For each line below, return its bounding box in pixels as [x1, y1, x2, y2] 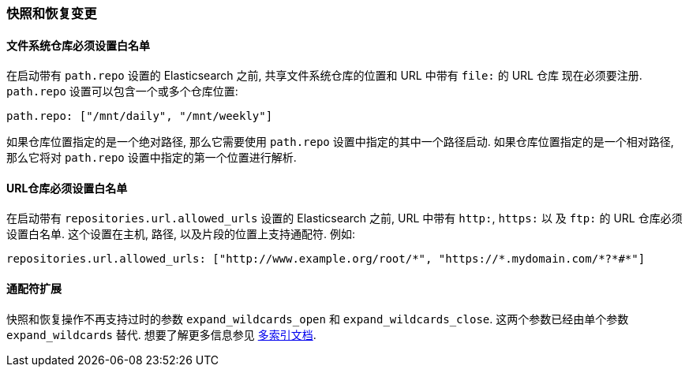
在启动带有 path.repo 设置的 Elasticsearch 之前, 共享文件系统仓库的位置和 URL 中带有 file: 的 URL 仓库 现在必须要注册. [6, 69, 642, 83]
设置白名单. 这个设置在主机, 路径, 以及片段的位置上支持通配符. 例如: [6, 227, 355, 241]
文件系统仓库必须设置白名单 [6, 38, 150, 52]
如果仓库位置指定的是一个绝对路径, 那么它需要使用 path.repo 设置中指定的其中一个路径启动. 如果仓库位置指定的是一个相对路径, [6, 135, 674, 149]
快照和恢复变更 [6, 6, 97, 21]
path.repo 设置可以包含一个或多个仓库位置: [6, 84, 238, 99]
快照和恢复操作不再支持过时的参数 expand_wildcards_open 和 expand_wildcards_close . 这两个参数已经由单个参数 [6, 311, 629, 326]
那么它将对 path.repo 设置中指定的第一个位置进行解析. [6, 151, 297, 165]
